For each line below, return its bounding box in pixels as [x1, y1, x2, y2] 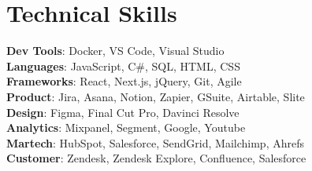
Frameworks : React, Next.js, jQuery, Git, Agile [6, 73, 242, 89]
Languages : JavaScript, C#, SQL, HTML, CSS [6, 57, 240, 74]
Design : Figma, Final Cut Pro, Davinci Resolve [6, 104, 240, 120]
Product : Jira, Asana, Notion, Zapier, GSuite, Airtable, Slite [6, 88, 305, 104]
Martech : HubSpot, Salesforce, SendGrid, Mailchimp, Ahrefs [6, 134, 304, 151]
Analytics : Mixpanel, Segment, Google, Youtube [6, 119, 246, 136]
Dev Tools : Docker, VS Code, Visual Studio [6, 42, 225, 59]
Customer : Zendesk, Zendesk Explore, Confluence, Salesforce [6, 150, 306, 166]
